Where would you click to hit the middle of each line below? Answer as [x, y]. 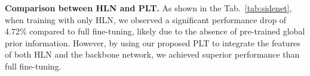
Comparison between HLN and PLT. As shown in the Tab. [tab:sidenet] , [148, 8]
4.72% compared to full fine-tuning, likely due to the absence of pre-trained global [155, 31]
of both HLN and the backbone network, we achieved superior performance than [152, 54]
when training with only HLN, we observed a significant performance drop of [146, 19]
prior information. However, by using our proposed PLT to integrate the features [153, 42]
